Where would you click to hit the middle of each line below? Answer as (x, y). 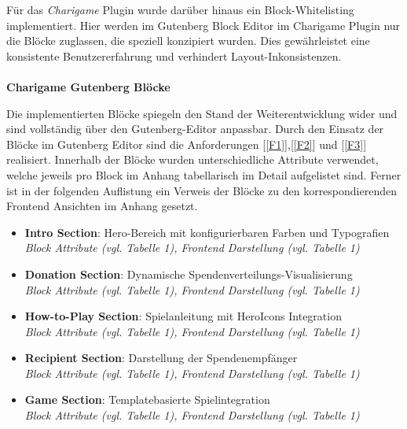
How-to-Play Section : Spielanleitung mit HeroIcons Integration (183, 316)
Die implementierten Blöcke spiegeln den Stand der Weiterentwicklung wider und (202, 113)
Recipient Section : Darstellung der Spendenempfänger (161, 358)
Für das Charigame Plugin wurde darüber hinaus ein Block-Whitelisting (180, 9)
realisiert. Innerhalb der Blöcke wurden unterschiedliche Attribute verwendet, (192, 159)
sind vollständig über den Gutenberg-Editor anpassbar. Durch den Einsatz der (195, 129)
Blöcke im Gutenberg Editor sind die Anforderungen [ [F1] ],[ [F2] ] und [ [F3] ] (187, 144)
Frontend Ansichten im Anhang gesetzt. (102, 206)
